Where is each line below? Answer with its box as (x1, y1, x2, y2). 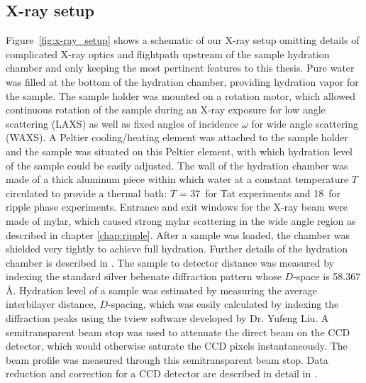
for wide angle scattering (251, 116, 359, 131)
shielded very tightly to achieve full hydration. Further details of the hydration (6, 241, 348, 256)
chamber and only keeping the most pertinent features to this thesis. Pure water (6, 60, 355, 75)
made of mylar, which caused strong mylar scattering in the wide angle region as (6, 213, 356, 228)
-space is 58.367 (293, 269, 361, 284)
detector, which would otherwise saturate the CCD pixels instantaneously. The (6, 338, 348, 353)
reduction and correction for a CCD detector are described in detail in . (6, 366, 317, 381)
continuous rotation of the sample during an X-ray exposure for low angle (6, 102, 326, 117)
